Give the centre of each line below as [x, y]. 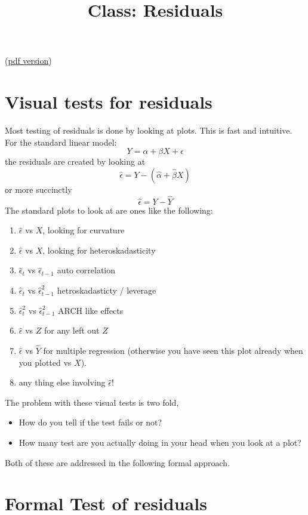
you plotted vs [45, 362]
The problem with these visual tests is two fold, [92, 402]
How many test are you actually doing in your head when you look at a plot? [160, 442]
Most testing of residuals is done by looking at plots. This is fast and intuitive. [149, 130]
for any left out [72, 330]
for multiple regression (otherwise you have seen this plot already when [173, 351]
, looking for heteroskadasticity [99, 250]
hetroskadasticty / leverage [107, 290]
